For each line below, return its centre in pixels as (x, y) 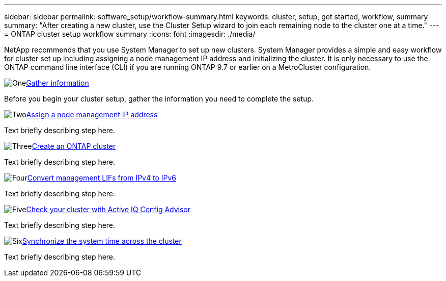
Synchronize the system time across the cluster (102, 241)
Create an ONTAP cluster (74, 146)
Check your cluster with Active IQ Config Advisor (108, 209)
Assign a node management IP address (92, 114)
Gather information (58, 83)
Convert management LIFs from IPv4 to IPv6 (102, 178)
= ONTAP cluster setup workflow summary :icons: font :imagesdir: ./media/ (130, 34)
